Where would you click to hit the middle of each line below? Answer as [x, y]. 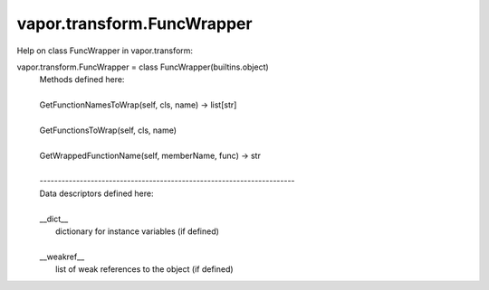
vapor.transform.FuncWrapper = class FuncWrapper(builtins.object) [143, 67]
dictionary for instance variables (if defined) [137, 231]
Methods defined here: [82, 80]
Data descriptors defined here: [96, 193]
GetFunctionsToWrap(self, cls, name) [108, 130]
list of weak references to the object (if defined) [145, 269]
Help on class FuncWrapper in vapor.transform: [105, 51]
